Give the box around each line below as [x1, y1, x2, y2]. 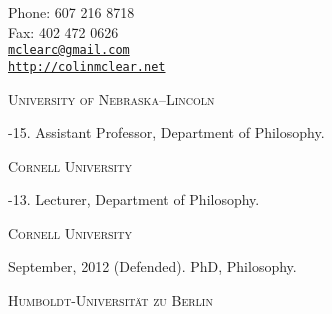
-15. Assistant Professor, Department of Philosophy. [8, 122, 325, 143]
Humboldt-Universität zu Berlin [8, 290, 213, 311]
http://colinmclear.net [8, 59, 166, 74]
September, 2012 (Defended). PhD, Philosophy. [8, 256, 297, 277]
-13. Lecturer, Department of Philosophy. [8, 189, 260, 210]
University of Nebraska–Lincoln [8, 88, 215, 109]
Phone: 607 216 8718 [8, 2, 135, 22]
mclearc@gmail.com [8, 43, 130, 58]
